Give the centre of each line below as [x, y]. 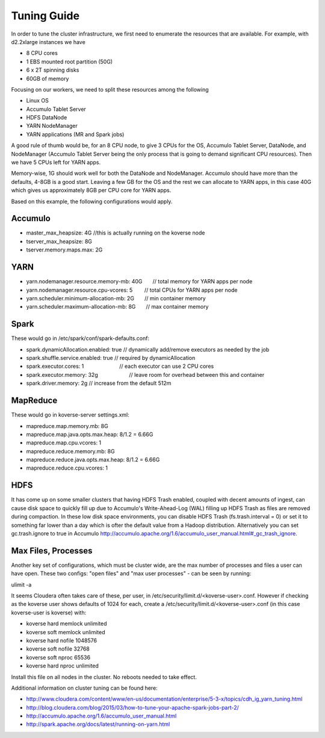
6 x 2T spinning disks [53, 70]
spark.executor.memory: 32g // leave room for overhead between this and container [145, 374]
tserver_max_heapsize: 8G [59, 241]
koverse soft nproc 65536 [58, 657]
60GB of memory [48, 78]
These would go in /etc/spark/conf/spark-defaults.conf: [80, 338]
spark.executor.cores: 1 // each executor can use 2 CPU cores [120, 366]
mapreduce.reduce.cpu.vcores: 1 [67, 468]
